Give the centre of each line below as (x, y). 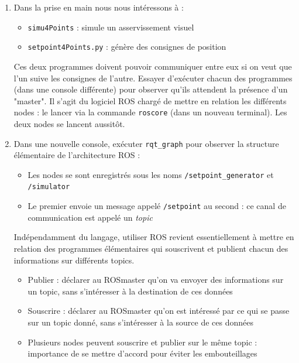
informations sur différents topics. (74, 260)
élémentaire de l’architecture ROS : (77, 155)
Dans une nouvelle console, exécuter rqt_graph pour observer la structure (146, 143)
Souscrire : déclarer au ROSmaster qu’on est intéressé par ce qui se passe (159, 311)
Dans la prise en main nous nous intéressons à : (99, 7)
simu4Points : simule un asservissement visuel (111, 27)
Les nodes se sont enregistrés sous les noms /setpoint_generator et (151, 174)
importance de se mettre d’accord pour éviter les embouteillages (142, 353)
